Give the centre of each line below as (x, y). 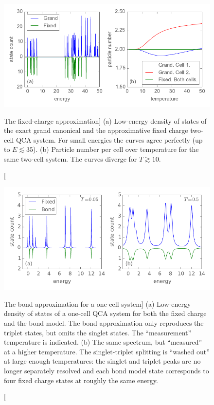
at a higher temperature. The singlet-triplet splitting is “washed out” (107, 351)
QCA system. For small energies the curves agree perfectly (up (109, 139)
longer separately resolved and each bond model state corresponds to (107, 370)
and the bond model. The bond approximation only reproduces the (104, 322)
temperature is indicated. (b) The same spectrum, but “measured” (103, 342)
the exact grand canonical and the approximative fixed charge (96, 130)
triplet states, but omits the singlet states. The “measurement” (98, 332)
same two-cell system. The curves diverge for (71, 158)
